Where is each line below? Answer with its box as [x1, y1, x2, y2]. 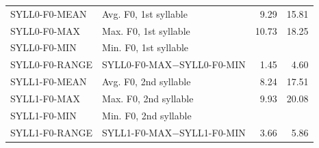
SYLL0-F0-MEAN [10, 6, 87, 20]
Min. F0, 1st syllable [102, 40, 189, 55]
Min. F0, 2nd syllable [102, 108, 192, 122]
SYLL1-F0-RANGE [10, 125, 93, 139]
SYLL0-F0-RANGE [10, 57, 93, 72]
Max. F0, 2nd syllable [102, 91, 194, 105]
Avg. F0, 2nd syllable [102, 74, 191, 89]
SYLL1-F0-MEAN [10, 74, 87, 89]
